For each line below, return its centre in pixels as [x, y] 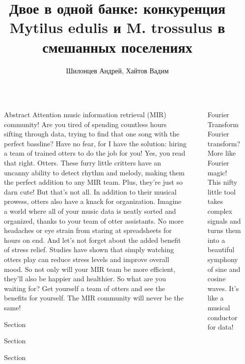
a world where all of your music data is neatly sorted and [90, 211]
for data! [220, 327]
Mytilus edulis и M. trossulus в [117, 27]
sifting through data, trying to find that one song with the [92, 134]
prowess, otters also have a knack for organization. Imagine [93, 201]
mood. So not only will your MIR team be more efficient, [90, 269]
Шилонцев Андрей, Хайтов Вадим [117, 70]
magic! [217, 172]
